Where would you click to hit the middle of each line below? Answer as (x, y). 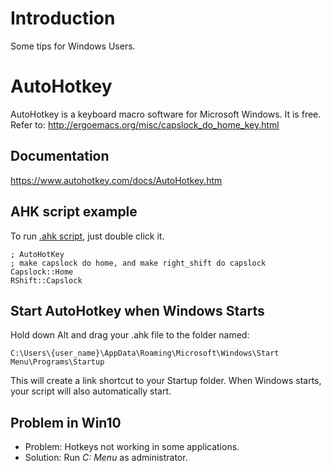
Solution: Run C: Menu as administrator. (106, 458)
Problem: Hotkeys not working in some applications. (132, 447)
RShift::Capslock (46, 280)
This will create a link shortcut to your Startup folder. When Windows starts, (166, 381)
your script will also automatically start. (91, 391)
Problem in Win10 (66, 422)
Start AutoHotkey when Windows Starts (137, 310)
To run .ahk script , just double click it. (87, 236)
